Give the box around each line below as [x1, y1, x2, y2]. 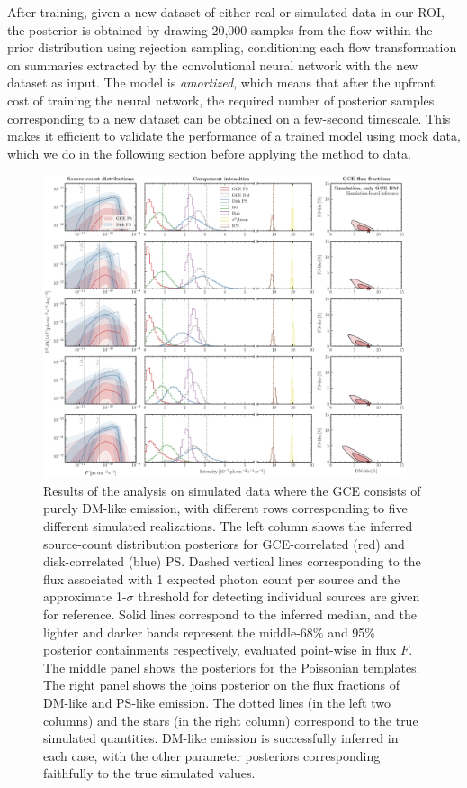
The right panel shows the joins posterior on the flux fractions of [43, 675, 400, 694]
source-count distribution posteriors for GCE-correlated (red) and [43, 534, 405, 553]
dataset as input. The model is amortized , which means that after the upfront [7, 73, 436, 92]
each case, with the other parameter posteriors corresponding [43, 746, 381, 765]
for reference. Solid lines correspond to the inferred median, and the [43, 605, 418, 624]
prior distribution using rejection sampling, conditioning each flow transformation [7, 38, 457, 57]
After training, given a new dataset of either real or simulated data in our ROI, [7, 3, 445, 21]
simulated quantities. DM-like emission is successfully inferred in [43, 728, 399, 747]
